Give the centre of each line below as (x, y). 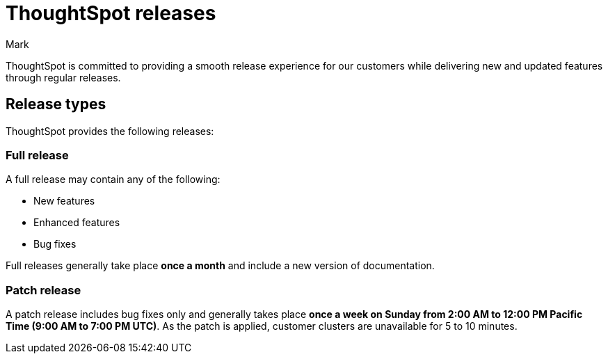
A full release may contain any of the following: (113, 179)
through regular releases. (63, 77)
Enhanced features (77, 223)
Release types (56, 104)
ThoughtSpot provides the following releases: (110, 131)
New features (64, 201)
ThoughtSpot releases (111, 13)
